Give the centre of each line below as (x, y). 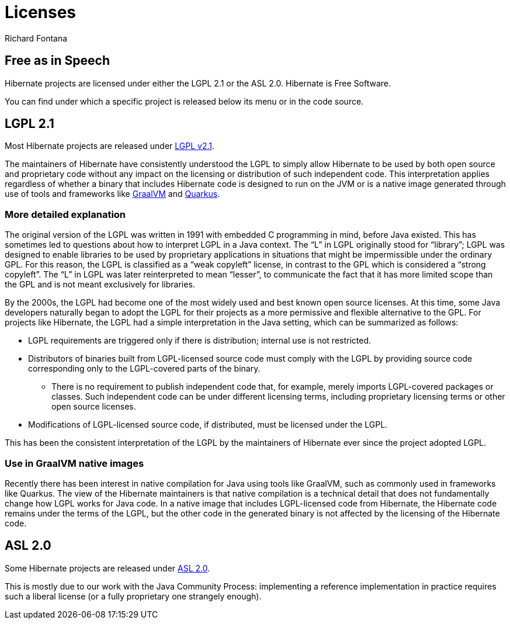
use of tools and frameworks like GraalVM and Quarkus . (112, 194)
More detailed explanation (65, 214)
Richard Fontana (36, 38)
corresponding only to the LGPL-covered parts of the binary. (144, 369)
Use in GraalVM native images (74, 463)
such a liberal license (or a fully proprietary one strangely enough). (133, 596)
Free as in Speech (58, 61)
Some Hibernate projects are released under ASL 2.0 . (107, 568)
